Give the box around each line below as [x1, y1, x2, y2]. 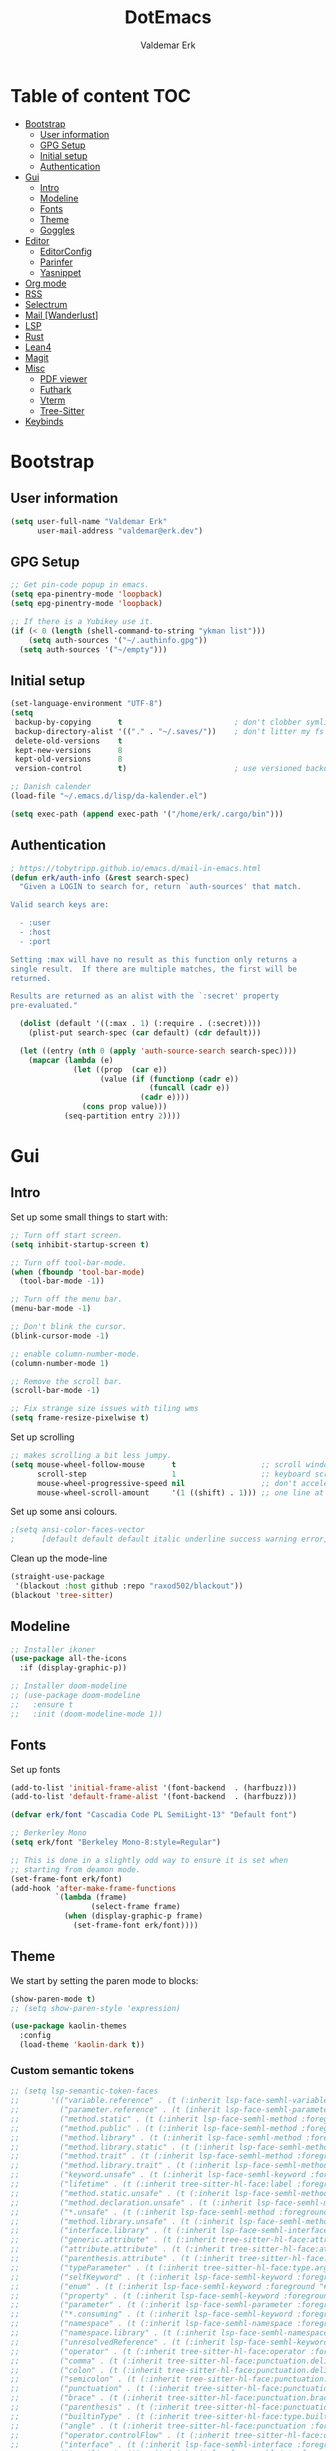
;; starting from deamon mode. [10, 1864, 141, 1875]
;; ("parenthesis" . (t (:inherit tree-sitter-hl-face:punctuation [10, 2402, 333, 2413]
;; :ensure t [10, 1699, 74, 1710]
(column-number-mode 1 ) [10, 1358, 110, 1368]
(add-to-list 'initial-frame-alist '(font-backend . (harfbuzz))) [10, 1782, 298, 1793]
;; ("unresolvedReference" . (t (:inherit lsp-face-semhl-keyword [10, 2337, 329, 2347]
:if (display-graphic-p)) [19, 1663, 128, 1673]
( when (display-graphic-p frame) [63, 1911, 203, 1921]
